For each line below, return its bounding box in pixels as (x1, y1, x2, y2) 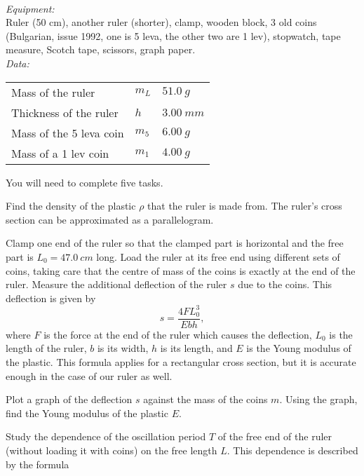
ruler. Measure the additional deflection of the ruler (6, 277, 227, 292)
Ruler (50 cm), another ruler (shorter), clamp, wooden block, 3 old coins (6, 15, 317, 29)
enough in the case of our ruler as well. (6, 368, 173, 383)
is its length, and (160, 341, 233, 355)
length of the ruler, (6, 341, 87, 355)
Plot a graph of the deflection (6, 392, 133, 407)
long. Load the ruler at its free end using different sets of (96, 249, 340, 264)
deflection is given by (6, 290, 96, 305)
